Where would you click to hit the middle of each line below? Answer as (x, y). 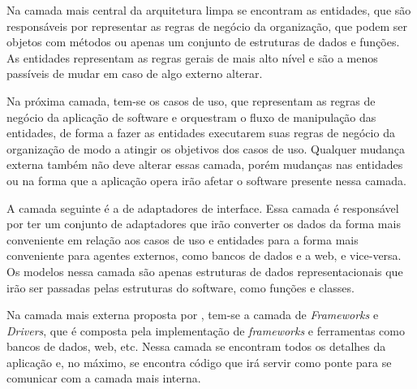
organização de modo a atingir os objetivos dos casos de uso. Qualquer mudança (206, 148)
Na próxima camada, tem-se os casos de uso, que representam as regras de (191, 100)
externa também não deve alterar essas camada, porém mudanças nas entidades (205, 164)
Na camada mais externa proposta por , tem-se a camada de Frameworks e (193, 315)
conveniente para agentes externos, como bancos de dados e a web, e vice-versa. (204, 255)
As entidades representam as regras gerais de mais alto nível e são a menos (192, 57)
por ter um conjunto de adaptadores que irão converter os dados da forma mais (204, 224)
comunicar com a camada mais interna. (104, 378)
